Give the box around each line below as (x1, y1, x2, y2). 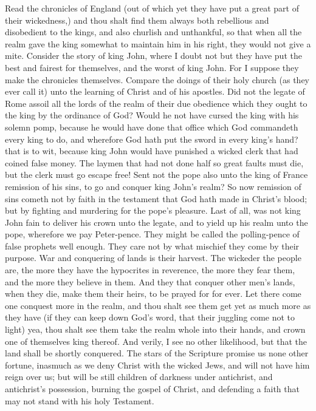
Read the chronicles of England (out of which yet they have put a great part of (5, 2, 299, 14)
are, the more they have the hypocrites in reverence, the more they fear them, (5, 263, 295, 276)
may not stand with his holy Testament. (5, 394, 154, 407)
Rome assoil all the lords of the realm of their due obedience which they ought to (5, 97, 307, 109)
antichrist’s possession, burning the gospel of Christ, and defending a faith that (5, 382, 300, 395)
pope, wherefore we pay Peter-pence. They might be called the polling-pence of (5, 228, 300, 240)
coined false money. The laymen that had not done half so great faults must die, (5, 156, 304, 169)
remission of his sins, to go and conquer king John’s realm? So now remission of (5, 180, 301, 192)
